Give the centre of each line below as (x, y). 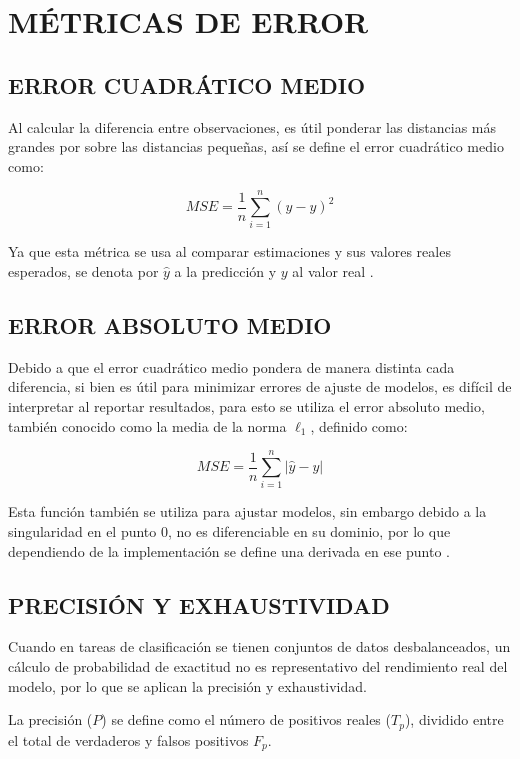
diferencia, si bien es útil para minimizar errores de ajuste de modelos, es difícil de (260, 386)
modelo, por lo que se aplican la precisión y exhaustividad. (187, 685)
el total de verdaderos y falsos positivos (128, 739)
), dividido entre (454, 719)
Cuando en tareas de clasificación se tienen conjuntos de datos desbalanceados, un (259, 646)
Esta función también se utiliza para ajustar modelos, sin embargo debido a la (247, 511)
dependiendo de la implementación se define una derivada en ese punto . (229, 550)
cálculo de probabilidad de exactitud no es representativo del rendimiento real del (258, 665)
